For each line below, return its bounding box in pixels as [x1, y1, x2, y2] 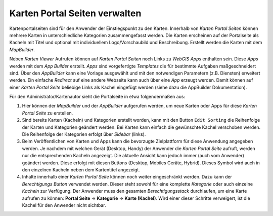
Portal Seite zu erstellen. [22, 110, 73, 116]
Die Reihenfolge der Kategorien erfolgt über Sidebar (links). [22, 131, 146, 137]
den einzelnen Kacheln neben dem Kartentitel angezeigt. [22, 166, 140, 172]
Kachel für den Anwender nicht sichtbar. [22, 202, 106, 208]
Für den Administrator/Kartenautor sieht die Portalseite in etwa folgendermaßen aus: [9, 94, 186, 100]
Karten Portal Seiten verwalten [9, 8, 142, 19]
